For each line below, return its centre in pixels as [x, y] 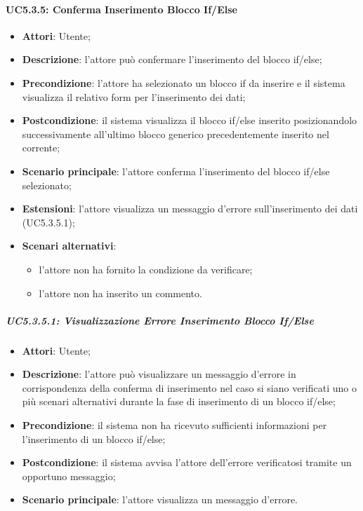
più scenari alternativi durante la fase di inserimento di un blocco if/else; [179, 401]
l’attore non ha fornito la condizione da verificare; [146, 269]
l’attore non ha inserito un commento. [120, 293]
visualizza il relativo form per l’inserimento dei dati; [134, 96]
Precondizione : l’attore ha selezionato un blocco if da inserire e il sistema [184, 82]
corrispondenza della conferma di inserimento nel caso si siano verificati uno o [189, 387]
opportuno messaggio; [69, 476]
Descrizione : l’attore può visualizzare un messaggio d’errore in [159, 374]
